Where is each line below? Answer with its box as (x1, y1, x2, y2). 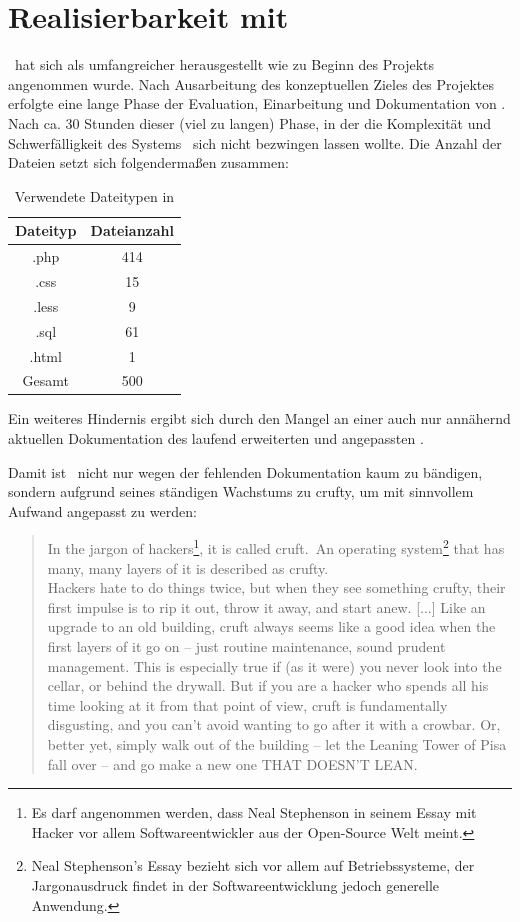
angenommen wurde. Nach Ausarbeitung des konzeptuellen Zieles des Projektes (8, 73, 495, 94)
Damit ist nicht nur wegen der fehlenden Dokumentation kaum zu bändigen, (8, 461, 483, 482)
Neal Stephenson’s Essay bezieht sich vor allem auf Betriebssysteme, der (31, 855, 475, 876)
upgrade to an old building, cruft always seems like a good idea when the (47, 616, 496, 637)
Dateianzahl (90, 220, 174, 241)
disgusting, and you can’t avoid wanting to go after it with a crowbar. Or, (47, 714, 501, 735)
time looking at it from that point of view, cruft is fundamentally (47, 694, 448, 715)
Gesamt (22, 370, 69, 391)
